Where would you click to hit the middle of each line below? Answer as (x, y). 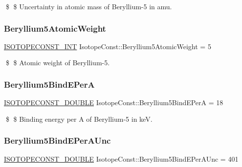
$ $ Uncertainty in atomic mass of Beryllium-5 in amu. (89, 6)
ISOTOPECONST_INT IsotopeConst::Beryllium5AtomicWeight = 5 (108, 46)
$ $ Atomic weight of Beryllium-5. (58, 63)
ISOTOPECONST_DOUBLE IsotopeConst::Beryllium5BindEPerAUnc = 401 (121, 158)
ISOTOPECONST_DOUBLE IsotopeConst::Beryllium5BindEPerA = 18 (114, 102)
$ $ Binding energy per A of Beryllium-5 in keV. (79, 119)
